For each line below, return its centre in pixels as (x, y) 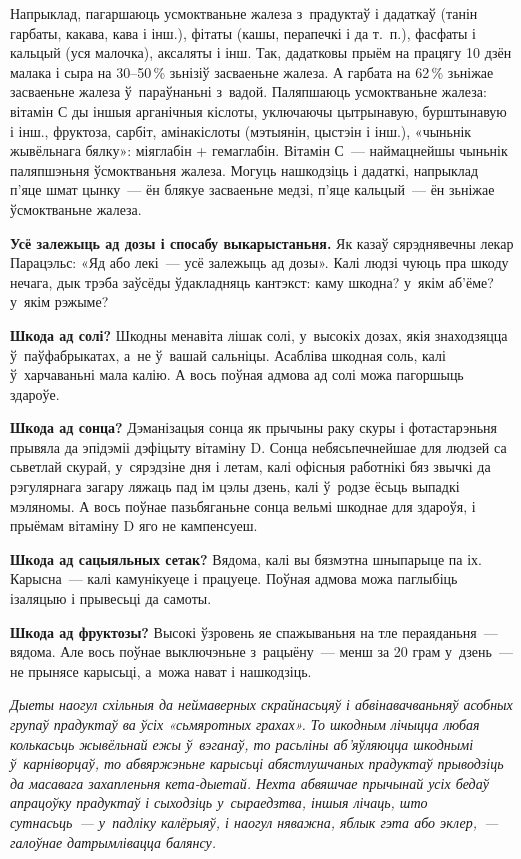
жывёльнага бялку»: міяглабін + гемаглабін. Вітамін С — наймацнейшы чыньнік (259, 150)
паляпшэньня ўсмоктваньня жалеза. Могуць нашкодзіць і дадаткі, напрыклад (244, 169)
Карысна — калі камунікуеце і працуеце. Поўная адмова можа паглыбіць (234, 578)
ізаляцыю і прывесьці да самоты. (111, 598)
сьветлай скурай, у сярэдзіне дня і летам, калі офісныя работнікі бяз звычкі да (250, 466)
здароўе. (35, 393)
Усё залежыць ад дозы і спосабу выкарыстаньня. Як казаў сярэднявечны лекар (262, 242)
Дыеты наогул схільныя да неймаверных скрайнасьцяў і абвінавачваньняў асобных (261, 704)
